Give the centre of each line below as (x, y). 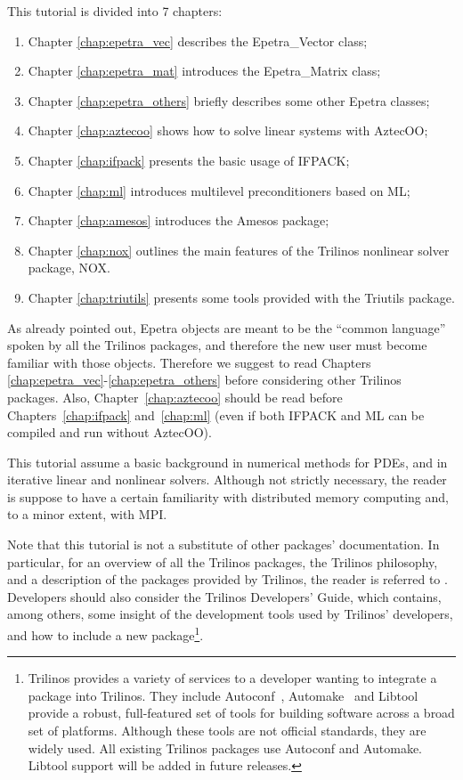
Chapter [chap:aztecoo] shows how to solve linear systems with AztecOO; (228, 130)
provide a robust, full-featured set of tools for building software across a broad (241, 713)
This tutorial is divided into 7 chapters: (115, 11)
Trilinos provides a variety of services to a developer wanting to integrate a (232, 678)
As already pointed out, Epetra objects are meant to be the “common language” (227, 327)
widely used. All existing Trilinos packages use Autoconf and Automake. (225, 747)
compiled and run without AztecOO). (110, 432)
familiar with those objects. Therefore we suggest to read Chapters (189, 362)
